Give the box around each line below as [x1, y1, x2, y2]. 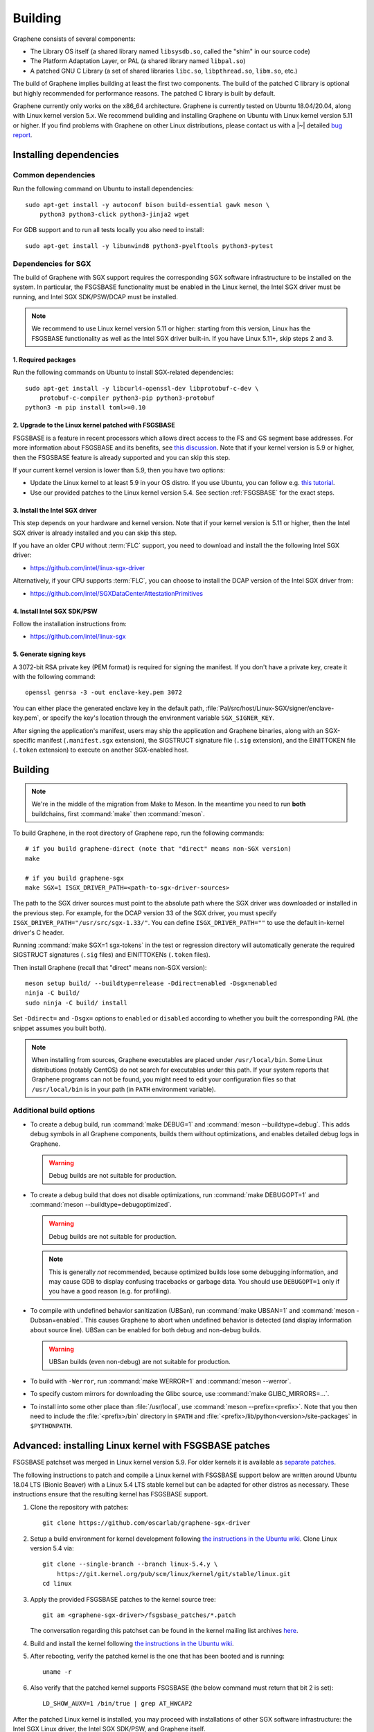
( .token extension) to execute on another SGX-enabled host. [12, 745, 189, 754]
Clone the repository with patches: [30, 1503, 129, 1511]
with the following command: [12, 673, 96, 681]
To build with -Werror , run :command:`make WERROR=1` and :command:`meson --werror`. [30, 1377, 292, 1385]
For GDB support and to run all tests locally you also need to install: [12, 226, 204, 234]
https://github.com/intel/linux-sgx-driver [30, 563, 145, 572]
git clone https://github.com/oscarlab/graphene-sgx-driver [42, 1519, 251, 1527]
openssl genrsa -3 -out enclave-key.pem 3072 [25, 689, 183, 696]
